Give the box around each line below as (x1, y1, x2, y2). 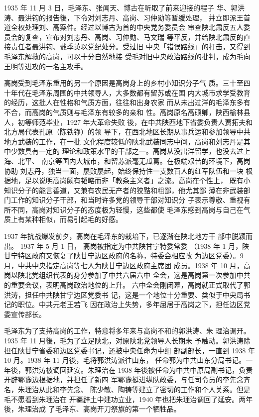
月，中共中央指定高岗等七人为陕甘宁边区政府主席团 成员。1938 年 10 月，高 (4, 260, 251, 270)
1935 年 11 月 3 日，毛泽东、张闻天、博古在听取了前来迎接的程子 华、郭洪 (4, 2, 245, 12)
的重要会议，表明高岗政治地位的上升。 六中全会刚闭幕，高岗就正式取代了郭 (4, 280, 251, 290)
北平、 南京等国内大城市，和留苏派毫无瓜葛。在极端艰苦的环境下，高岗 (17, 155, 251, 166)
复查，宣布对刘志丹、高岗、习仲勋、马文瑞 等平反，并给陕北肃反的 (24, 31, 244, 42)
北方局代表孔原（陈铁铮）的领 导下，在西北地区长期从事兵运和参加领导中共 (4, 126, 251, 137)
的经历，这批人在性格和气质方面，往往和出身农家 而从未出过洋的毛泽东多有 (4, 97, 251, 107)
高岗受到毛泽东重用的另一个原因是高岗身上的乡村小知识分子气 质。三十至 (4, 78, 244, 88)
